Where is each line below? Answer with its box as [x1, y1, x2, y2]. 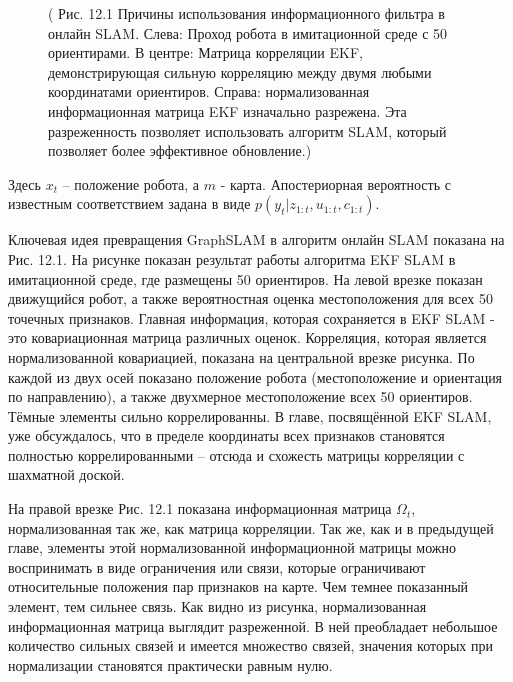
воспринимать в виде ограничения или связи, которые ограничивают [8, 556, 426, 577]
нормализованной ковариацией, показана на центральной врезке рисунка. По [8, 346, 475, 367]
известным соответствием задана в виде [8, 193, 251, 214]
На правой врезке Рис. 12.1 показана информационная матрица [8, 498, 392, 519]
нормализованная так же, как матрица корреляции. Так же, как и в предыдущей [8, 517, 494, 538]
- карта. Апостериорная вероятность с [220, 173, 451, 194]
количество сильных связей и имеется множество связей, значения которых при [8, 635, 493, 656]
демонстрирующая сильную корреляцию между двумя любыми [48, 61, 432, 82]
